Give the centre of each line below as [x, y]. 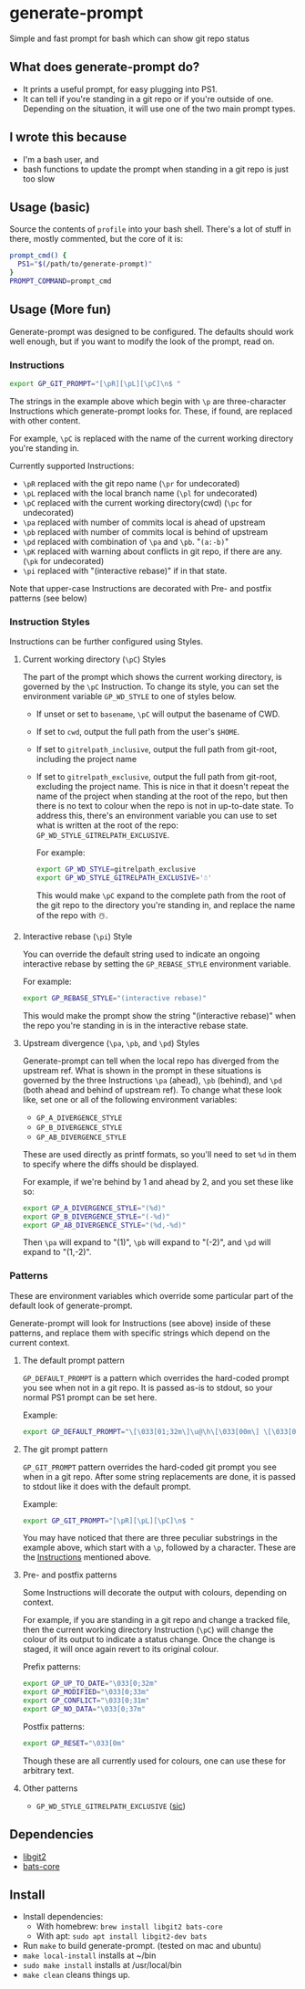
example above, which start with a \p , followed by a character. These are [159, 1548]
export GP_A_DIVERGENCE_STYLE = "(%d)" [94, 1208]
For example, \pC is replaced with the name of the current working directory [152, 438]
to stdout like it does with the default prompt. [107, 1486]
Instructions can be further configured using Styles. [106, 642]
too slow [39, 178]
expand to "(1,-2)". [57, 1252]
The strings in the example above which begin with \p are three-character [148, 401]
